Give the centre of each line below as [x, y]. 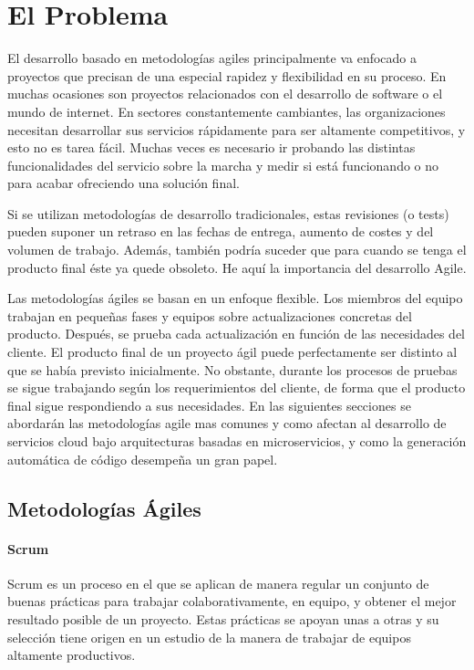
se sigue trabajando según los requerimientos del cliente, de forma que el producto [237, 387]
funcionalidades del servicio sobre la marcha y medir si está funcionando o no [223, 165]
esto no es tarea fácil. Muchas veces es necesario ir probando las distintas [211, 147]
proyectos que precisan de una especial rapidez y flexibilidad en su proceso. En [227, 75]
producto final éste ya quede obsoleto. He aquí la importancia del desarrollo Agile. [237, 267]
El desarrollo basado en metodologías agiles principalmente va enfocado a [212, 58]
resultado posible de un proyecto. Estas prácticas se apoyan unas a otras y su [223, 618]
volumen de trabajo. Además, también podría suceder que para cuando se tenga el [237, 250]
